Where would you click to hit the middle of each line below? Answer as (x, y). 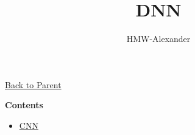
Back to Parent (33, 84)
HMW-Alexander (158, 39)
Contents (24, 105)
